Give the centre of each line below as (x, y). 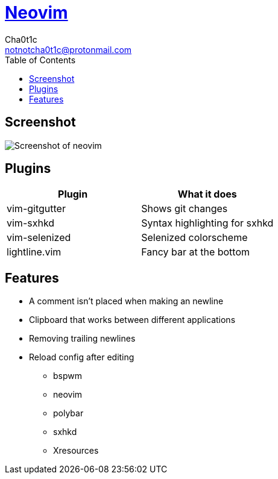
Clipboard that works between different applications (132, 320)
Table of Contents (40, 60)
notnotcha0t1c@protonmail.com (68, 49)
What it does (207, 194)
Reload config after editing (82, 357)
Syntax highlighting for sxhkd (207, 223)
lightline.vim (34, 252)
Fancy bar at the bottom (196, 252)
